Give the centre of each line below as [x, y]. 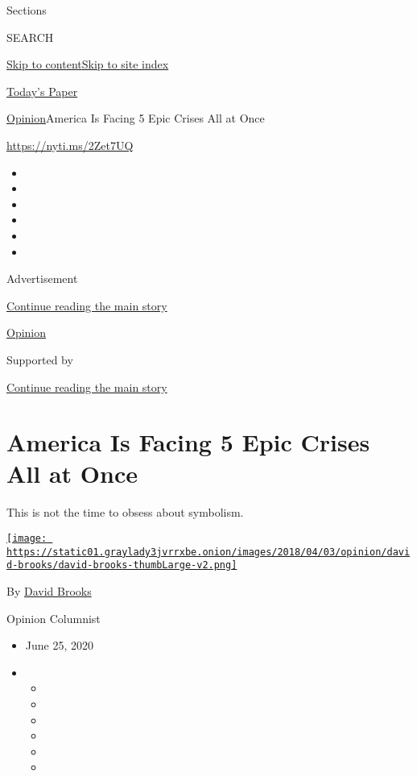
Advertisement [42, 278]
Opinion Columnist [54, 618]
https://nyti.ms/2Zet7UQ [70, 145]
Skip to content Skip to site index [88, 64]
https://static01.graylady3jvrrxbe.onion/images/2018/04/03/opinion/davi [208, 552]
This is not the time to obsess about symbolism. [125, 512]
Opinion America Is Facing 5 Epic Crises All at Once [136, 118]
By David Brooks [49, 590]
